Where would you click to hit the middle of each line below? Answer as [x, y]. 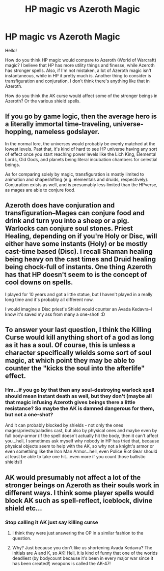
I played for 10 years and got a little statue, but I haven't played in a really [79, 294]
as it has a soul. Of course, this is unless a [70, 345]
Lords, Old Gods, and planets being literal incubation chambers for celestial [81, 159]
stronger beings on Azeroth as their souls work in [82, 485]
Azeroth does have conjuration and [60, 205]
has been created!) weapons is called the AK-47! [61, 563]
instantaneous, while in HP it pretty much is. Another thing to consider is [78, 75]
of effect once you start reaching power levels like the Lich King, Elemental [81, 154]
